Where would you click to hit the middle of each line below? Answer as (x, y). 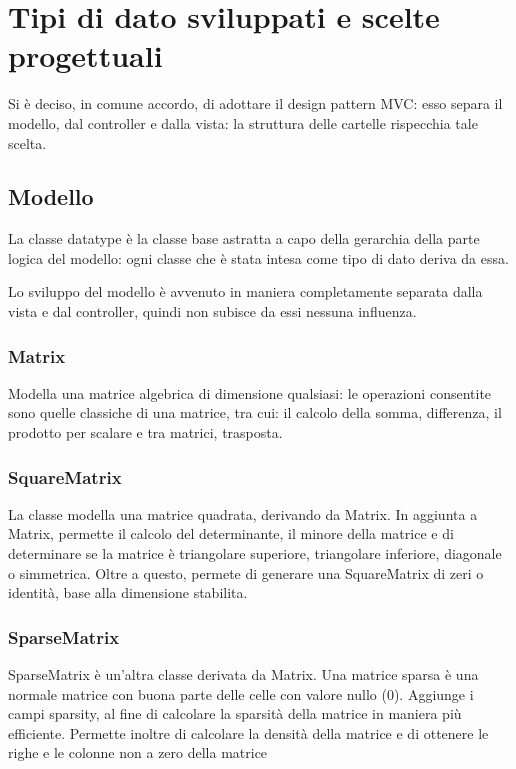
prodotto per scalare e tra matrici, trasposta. (145, 432)
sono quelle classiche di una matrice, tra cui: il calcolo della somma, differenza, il (255, 412)
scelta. (27, 142)
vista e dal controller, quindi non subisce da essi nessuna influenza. (212, 311)
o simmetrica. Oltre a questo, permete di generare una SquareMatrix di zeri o (246, 572)
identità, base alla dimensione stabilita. (128, 592)
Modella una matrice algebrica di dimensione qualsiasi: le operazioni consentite (250, 392)
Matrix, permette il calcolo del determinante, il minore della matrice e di (231, 533)
